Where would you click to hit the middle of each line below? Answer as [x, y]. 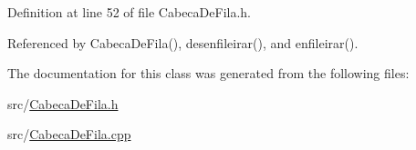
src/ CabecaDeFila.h [63, 103]
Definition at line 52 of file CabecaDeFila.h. [129, 12]
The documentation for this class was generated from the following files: [208, 73]
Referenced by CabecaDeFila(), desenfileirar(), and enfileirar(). [183, 42]
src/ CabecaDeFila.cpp [69, 134]
